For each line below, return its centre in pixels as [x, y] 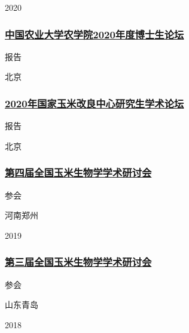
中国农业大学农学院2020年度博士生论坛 [94, 34]
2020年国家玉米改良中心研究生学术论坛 [94, 103]
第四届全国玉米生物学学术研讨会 [78, 172]
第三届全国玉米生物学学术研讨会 [78, 262]
